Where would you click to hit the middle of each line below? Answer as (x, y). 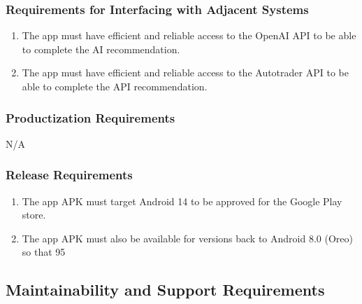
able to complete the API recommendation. (115, 86)
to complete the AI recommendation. (101, 49)
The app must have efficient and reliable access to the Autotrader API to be (185, 72)
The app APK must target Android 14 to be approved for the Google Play (182, 201)
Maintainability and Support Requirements (165, 290)
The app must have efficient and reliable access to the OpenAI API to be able (189, 35)
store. (34, 215)
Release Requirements (69, 175)
